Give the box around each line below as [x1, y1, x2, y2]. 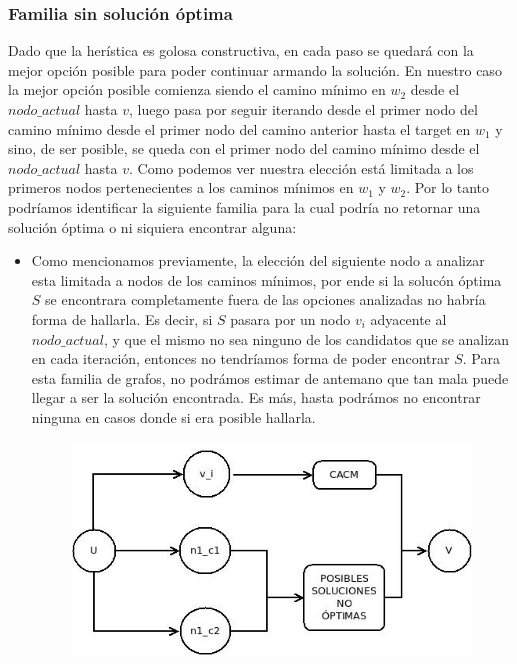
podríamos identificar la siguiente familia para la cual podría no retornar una [8, 196, 481, 217]
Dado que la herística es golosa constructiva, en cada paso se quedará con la [8, 40, 474, 61]
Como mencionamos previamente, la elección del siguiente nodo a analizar [31, 250, 485, 271]
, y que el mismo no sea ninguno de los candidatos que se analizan [103, 328, 510, 349]
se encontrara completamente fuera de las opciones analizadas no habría [45, 289, 486, 310]
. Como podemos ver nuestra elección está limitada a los [128, 157, 474, 178]
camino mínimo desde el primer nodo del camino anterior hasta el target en [8, 118, 471, 139]
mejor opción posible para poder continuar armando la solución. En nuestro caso [8, 59, 502, 80]
